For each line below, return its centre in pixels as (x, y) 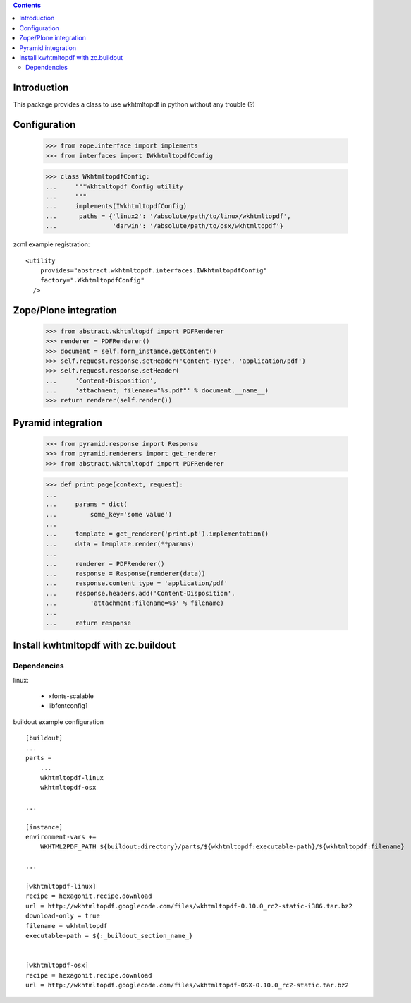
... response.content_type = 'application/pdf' (137, 583)
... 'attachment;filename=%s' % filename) (135, 603)
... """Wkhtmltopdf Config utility (114, 186)
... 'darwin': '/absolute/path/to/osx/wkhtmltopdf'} (165, 226)
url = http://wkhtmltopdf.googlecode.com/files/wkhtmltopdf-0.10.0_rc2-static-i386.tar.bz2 (189, 906)
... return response (88, 623)
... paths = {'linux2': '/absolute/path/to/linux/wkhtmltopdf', (168, 216)
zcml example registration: (51, 244)
